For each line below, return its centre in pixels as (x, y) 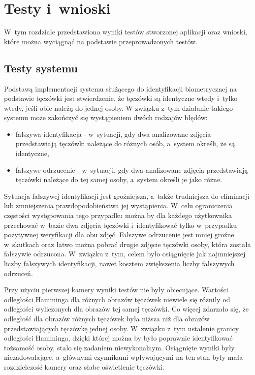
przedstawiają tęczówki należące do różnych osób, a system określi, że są (125, 143)
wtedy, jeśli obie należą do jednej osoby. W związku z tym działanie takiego (118, 108)
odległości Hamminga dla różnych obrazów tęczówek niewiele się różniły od (117, 299)
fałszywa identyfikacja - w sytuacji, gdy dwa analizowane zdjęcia (113, 134)
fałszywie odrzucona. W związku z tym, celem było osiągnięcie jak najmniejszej (125, 254)
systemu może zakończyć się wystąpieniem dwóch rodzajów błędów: (106, 117)
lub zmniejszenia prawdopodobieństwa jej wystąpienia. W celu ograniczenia (118, 205)
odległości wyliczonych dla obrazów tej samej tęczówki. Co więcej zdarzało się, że (126, 309)
